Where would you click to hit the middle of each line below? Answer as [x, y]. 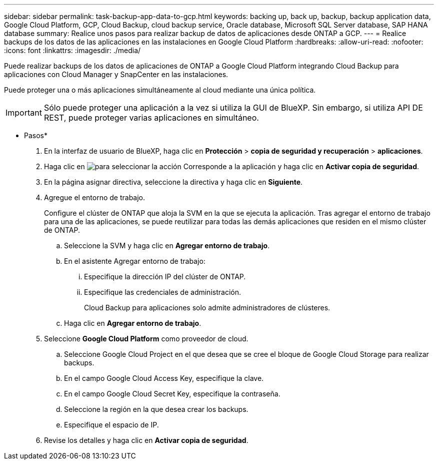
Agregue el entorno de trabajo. [95, 197]
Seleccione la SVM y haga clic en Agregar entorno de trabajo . [167, 246]
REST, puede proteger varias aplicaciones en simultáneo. [151, 118]
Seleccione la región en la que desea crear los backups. [156, 409]
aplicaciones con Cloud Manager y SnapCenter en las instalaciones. [116, 74]
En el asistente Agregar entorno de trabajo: [135, 261]
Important [24, 113]
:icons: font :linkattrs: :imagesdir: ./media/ [72, 50]
